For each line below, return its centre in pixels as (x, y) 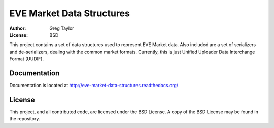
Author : (18, 28)
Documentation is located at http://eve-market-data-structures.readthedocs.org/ (94, 86)
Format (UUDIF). (27, 59)
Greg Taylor (62, 28)
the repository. (25, 119)
